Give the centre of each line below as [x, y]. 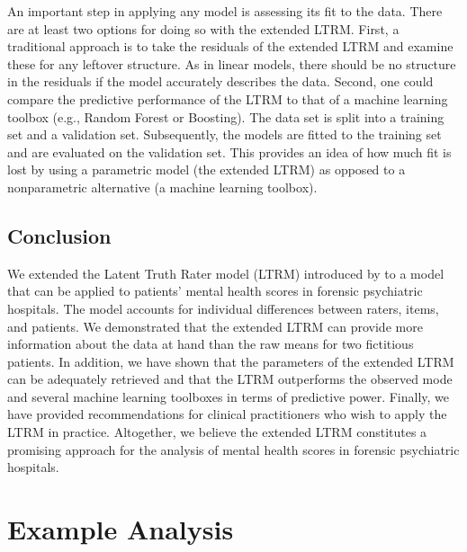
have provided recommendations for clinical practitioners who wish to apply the [227, 414]
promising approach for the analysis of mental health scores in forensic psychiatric [233, 449]
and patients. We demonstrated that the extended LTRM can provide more [215, 326]
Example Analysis [121, 529]
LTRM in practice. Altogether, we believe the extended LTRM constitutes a [217, 432]
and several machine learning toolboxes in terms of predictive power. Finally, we [229, 396]
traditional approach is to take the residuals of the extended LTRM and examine [230, 46]
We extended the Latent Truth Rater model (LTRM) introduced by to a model [226, 273]
